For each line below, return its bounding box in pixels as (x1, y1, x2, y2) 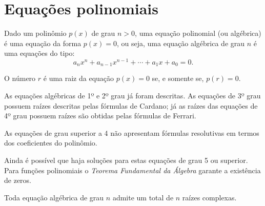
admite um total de (112, 192, 174, 202)
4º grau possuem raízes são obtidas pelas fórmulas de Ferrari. (4, 110, 196, 121)
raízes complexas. (182, 192, 237, 202)
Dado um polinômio (4, 28, 67, 38)
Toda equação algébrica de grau (4, 192, 104, 202)
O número (4, 73, 36, 84)
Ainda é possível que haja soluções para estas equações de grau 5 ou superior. (4, 155, 248, 165)
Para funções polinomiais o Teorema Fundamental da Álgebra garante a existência (4, 164, 261, 175)
